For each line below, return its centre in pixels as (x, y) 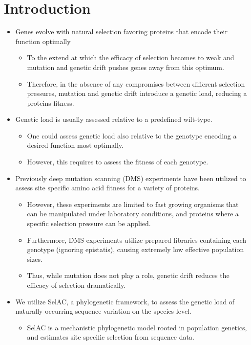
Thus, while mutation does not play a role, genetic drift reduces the (128, 275)
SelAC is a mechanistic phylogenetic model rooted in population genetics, (137, 327)
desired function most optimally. (75, 145)
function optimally (43, 41)
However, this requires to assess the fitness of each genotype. (118, 162)
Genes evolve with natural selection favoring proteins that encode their (121, 32)
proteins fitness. (51, 103)
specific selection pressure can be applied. (89, 223)
